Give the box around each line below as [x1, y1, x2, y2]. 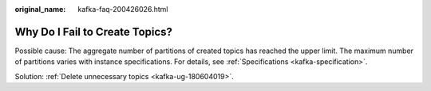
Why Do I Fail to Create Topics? [14, 25, 173, 39]
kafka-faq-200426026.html [77, 5, 168, 13]
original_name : [14, 5, 66, 13]
